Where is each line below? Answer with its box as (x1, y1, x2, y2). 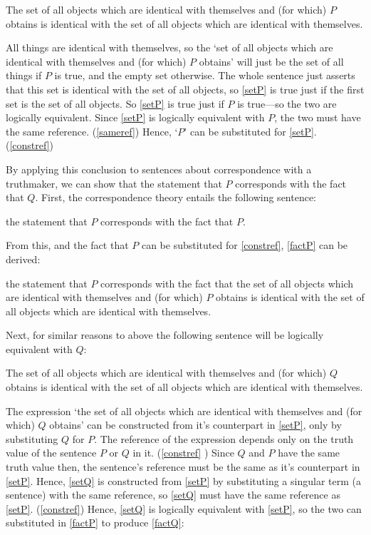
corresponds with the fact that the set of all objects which (100, 275, 354, 290)
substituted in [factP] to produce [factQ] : (6, 515, 184, 530)
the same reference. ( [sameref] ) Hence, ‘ (6, 123, 178, 138)
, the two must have (274, 110, 361, 125)
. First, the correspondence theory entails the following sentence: (35, 190, 317, 205)
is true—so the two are (237, 96, 337, 111)
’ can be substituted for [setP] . (184, 123, 317, 138)
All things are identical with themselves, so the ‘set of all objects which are (6, 40, 333, 55)
